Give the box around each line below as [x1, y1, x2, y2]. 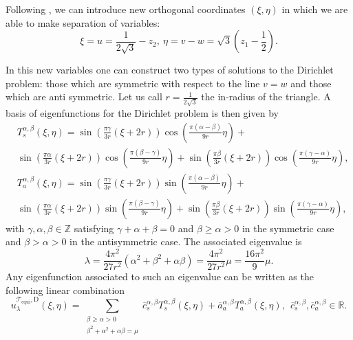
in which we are [281, 2, 348, 16]
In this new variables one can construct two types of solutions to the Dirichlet [6, 63, 334, 77]
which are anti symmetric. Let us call [6, 89, 162, 104]
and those [290, 76, 332, 90]
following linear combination [6, 282, 125, 297]
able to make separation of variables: [6, 15, 160, 30]
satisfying [74, 220, 114, 235]
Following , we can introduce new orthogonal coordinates [6, 2, 246, 16]
